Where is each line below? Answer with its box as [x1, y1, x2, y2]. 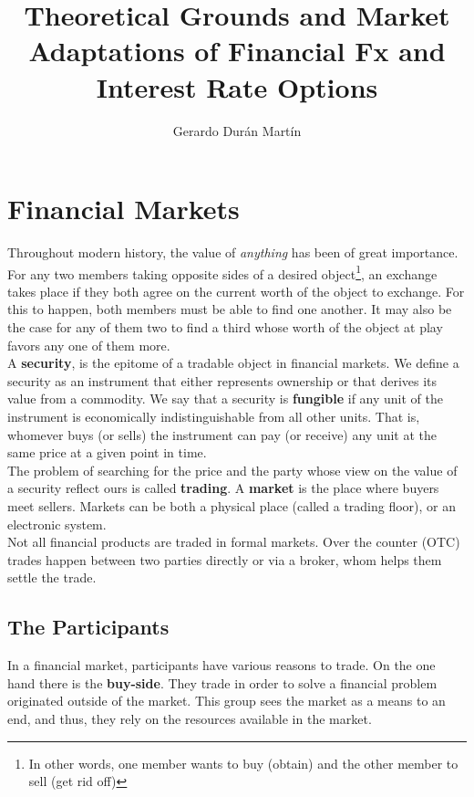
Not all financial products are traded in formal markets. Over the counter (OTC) [7, 532, 460, 551]
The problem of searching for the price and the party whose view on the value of [7, 460, 458, 479]
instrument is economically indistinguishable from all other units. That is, [7, 407, 420, 426]
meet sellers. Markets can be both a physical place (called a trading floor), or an [7, 497, 457, 515]
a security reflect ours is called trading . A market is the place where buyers [7, 478, 439, 498]
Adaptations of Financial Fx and [28, 32, 446, 69]
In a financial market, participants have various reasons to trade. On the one [7, 655, 436, 675]
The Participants [7, 613, 170, 641]
